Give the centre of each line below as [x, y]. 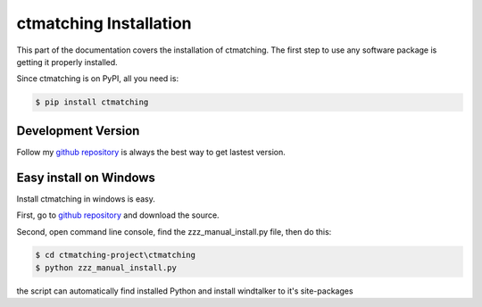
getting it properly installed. [67, 62]
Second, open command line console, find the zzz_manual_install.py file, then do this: [174, 231]
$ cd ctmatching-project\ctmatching [116, 255]
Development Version [78, 131]
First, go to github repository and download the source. [118, 215]
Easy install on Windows [86, 177]
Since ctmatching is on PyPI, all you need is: [97, 79]
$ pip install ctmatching [92, 102]
